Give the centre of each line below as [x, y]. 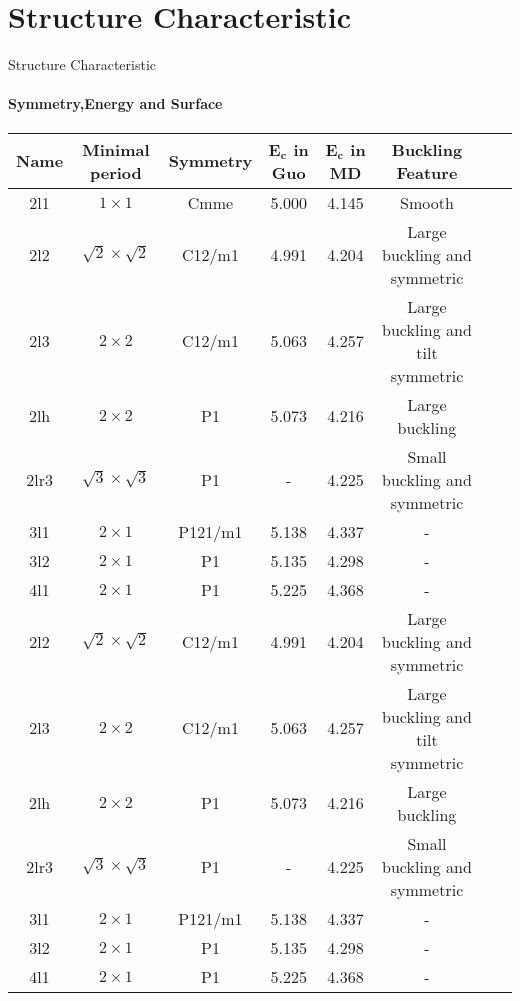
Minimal [116, 149]
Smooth [427, 202]
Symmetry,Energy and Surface [115, 103]
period [116, 172]
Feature [427, 172]
